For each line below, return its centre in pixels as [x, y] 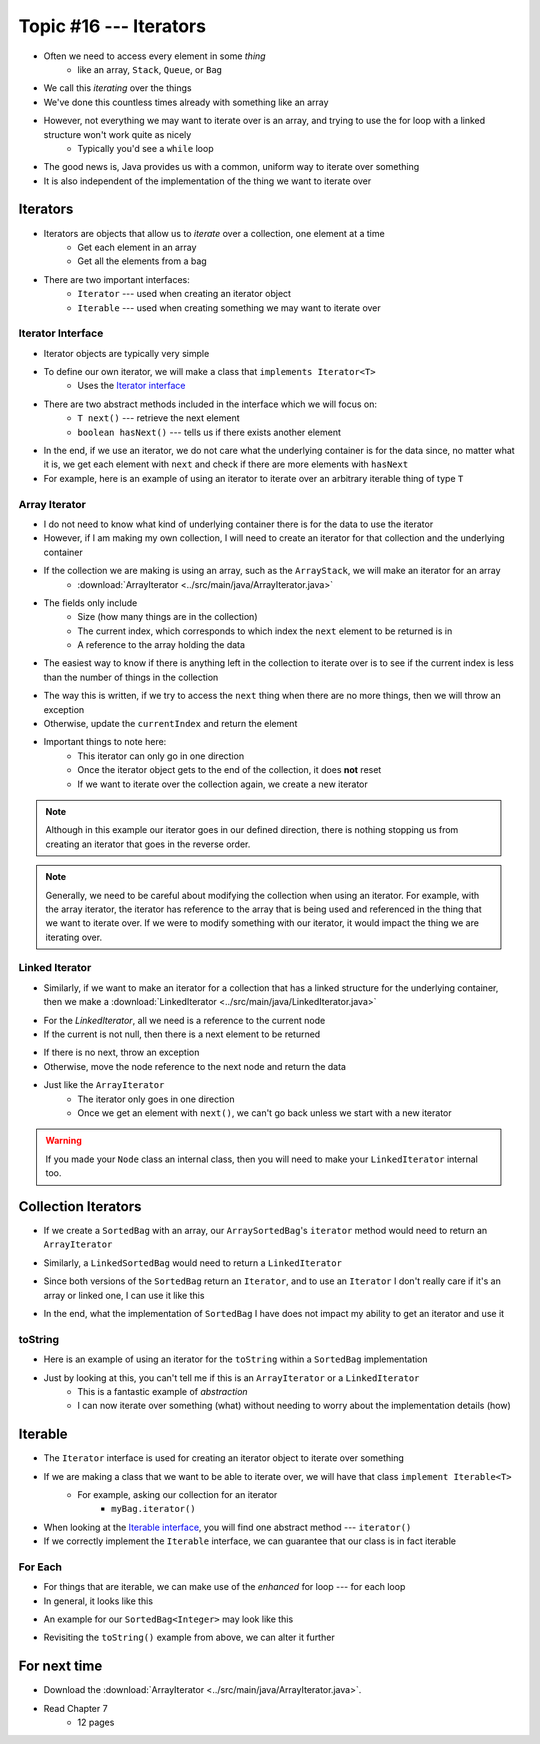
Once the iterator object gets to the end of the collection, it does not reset [229, 770]
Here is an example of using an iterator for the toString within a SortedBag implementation [236, 1359]
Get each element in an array [137, 247]
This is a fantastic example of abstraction [163, 1391]
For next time [60, 1666]
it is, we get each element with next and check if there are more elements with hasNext [226, 464]
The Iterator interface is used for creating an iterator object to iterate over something [223, 1458]
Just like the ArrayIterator [104, 1085]
